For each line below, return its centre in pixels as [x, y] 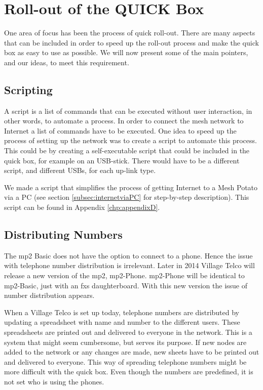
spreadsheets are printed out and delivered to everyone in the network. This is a [128, 332]
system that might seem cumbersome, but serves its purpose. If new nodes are [125, 342]
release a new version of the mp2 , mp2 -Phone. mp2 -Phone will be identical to [124, 275]
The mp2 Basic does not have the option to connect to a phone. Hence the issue [128, 255]
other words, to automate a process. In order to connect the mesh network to [124, 121]
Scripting [28, 89]
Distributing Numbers [63, 234]
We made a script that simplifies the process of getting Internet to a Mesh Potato [131, 187]
